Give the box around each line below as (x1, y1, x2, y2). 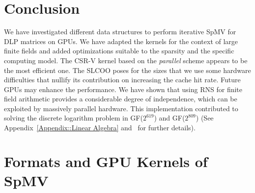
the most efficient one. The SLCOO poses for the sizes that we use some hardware (4, 65, 251, 75)
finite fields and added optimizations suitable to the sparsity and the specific (4, 46, 234, 56)
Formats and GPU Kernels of (4, 151, 208, 171)
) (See (196, 113, 214, 123)
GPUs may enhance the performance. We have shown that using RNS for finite (4, 84, 243, 94)
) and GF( (154, 113, 185, 123)
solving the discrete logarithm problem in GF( (4, 113, 143, 123)
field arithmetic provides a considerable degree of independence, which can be (4, 94, 237, 104)
